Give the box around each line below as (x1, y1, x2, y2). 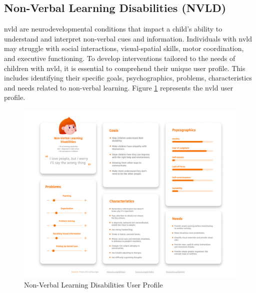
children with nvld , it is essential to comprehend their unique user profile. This (4, 62, 245, 73)
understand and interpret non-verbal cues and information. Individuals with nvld (4, 33, 252, 43)
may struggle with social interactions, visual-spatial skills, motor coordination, (4, 43, 244, 53)
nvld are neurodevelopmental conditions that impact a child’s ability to (4, 23, 222, 34)
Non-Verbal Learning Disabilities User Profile (24, 279, 163, 289)
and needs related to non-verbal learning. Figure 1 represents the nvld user (4, 82, 233, 92)
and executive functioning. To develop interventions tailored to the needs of (4, 52, 235, 63)
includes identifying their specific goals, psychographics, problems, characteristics (4, 72, 252, 83)
